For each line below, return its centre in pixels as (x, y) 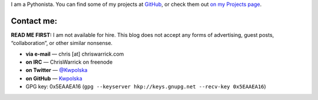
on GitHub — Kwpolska (54, 78)
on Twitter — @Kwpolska (57, 70)
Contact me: (34, 21)
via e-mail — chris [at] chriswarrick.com (75, 54)
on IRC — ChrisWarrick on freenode (69, 62)
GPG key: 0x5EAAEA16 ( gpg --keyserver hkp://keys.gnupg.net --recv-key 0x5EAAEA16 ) (146, 87)
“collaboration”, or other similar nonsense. (62, 43)
